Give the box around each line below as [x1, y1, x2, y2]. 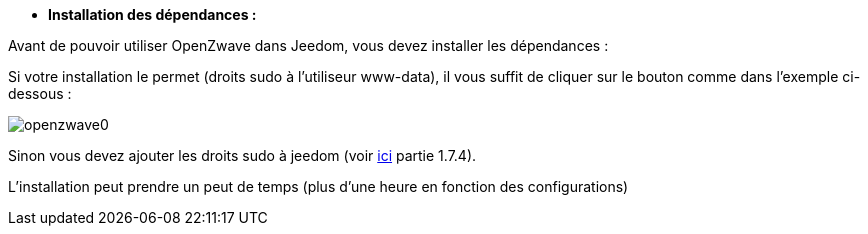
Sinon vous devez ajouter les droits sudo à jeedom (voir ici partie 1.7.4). [8, 147, 477, 164]
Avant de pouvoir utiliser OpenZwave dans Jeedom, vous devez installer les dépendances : [8, 37, 609, 54]
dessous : [8, 85, 72, 102]
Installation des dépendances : [48, 6, 257, 23]
